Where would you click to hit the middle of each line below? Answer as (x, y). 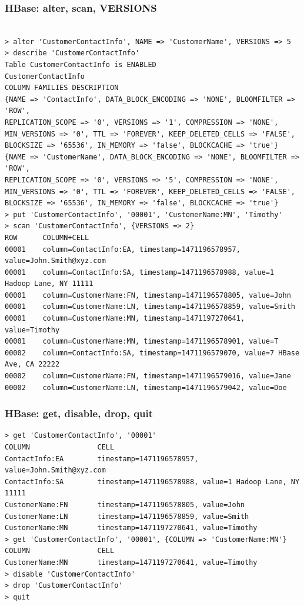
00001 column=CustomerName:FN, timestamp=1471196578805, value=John (148, 295)
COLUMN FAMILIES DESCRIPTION (62, 88)
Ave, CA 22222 (32, 364)
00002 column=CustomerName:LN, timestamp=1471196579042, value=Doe (146, 387)
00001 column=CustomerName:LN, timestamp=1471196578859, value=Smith (150, 307)
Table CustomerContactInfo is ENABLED (81, 65)
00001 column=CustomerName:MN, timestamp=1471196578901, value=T (142, 342)
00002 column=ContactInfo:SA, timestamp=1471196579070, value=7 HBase (152, 353)
